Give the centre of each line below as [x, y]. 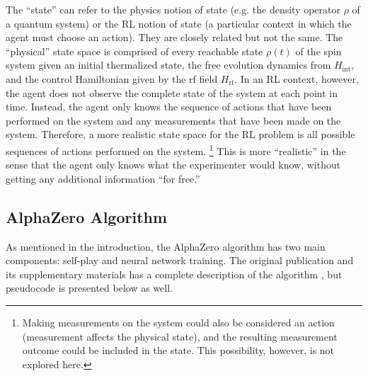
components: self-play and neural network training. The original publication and [180, 260]
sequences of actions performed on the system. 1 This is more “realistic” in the [176, 149]
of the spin [318, 51]
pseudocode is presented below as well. [89, 288]
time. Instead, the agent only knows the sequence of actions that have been [169, 107]
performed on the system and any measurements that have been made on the [173, 120]
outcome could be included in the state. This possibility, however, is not [178, 350]
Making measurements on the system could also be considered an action [178, 322]
